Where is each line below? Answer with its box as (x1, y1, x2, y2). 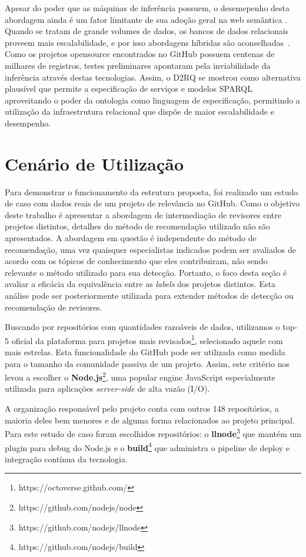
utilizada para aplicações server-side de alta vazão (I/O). (5, 382, 210, 395)
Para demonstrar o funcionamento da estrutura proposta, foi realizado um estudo (5, 185, 298, 198)
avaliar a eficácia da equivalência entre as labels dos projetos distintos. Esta (5, 278, 275, 290)
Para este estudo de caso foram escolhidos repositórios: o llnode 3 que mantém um (5, 426, 301, 439)
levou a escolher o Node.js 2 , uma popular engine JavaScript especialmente (5, 369, 275, 383)
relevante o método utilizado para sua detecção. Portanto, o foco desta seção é (5, 266, 287, 278)
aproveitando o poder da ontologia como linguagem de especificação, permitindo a (5, 94, 300, 106)
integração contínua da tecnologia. (5, 452, 128, 465)
